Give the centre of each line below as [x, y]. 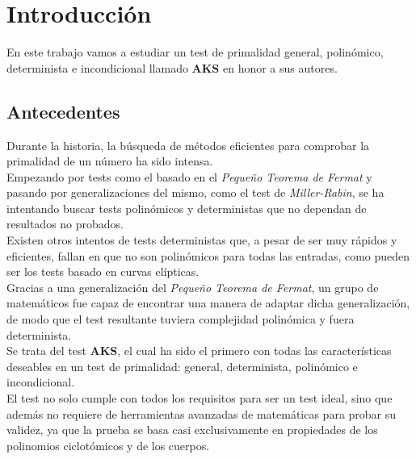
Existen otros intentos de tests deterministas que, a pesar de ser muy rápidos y [202, 240]
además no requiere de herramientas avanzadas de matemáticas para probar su [202, 413]
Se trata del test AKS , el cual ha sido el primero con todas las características [199, 351]
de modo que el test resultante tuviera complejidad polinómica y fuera [181, 319]
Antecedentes [63, 111]
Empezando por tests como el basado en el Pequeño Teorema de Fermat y [189, 176]
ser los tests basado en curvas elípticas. [103, 271]
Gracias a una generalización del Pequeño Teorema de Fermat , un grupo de [193, 287]
